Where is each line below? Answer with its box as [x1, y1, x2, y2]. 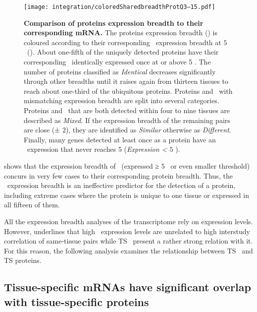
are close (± [24, 125, 60, 135]
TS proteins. [4, 255, 42, 265]
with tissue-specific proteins [4, 294, 149, 309]
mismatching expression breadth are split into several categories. [24, 95, 219, 106]
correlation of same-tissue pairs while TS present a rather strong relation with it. [4, 236, 253, 246]
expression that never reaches [27, 144, 116, 154]
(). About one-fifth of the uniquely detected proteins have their [27, 47, 219, 57]
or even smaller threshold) [170, 160, 250, 171]
